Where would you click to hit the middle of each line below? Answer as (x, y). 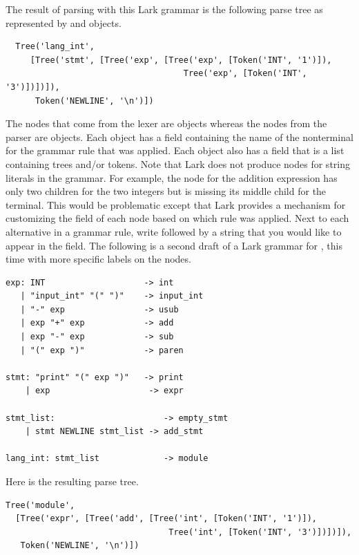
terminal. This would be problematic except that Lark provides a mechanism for (176, 204)
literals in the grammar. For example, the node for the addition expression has (172, 177)
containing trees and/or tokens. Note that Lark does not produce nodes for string (178, 163)
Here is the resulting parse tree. (72, 481)
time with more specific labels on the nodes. (98, 259)
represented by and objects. (64, 22)
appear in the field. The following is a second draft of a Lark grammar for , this (174, 245)
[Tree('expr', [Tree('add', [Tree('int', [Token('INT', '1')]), (166, 519)
